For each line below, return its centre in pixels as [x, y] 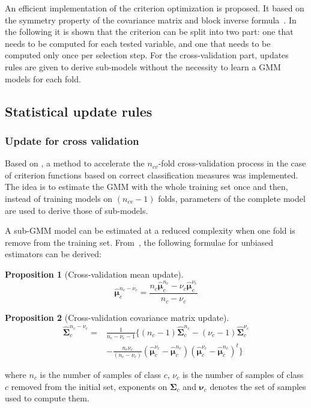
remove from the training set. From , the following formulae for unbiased [139, 242]
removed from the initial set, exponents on [89, 386]
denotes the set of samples [258, 386]
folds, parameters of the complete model [232, 198]
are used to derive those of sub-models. [77, 210]
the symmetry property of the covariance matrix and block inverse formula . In [151, 20]
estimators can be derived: [53, 254]
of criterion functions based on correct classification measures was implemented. [152, 175]
